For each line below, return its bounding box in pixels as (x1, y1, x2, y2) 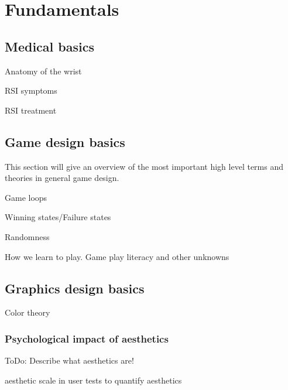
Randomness (5, 230, 50, 242)
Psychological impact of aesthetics (5, 331, 169, 345)
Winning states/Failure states (5, 211, 111, 223)
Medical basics (5, 37, 94, 55)
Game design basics (5, 132, 125, 150)
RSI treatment (5, 104, 57, 116)
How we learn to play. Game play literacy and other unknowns (5, 250, 229, 262)
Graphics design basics (5, 279, 145, 297)
